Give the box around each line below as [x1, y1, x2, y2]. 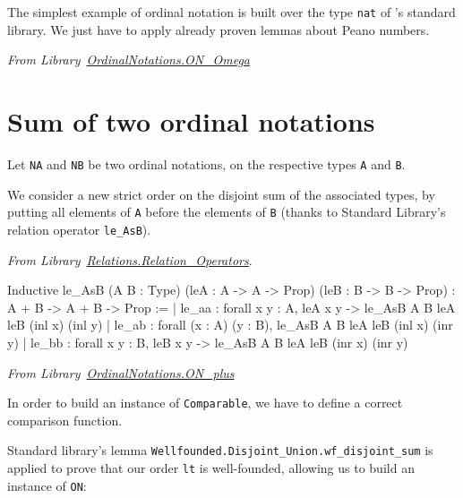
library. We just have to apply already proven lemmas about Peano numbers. [7, 20, 430, 39]
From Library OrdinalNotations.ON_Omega [7, 50, 251, 69]
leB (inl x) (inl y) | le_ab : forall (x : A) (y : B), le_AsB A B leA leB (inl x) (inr [7, 315, 453, 334]
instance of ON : [7, 476, 87, 494]
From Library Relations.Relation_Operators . [7, 250, 253, 269]
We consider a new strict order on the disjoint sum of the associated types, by [7, 185, 435, 203]
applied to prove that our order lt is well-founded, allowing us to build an [7, 459, 415, 477]
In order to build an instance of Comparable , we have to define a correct [7, 393, 403, 412]
